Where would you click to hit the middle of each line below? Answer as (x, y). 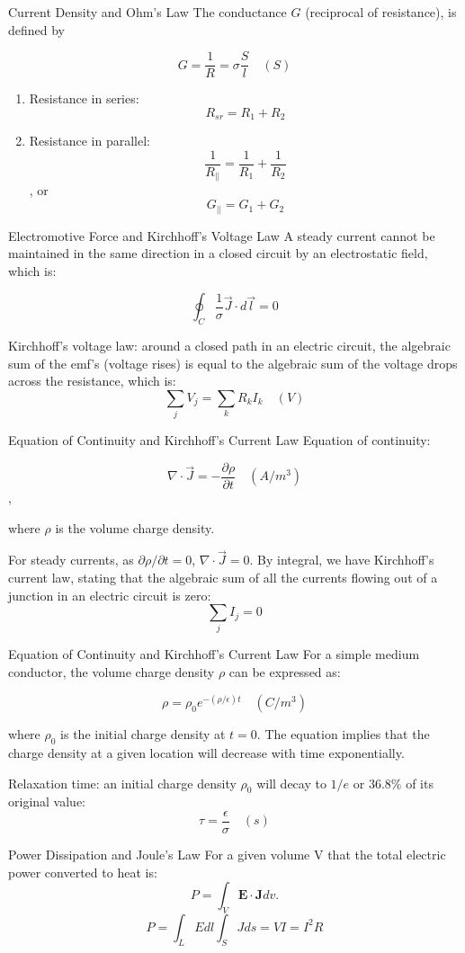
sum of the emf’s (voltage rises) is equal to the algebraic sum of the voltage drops (233, 363)
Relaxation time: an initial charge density (122, 783)
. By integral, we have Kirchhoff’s (342, 560)
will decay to (291, 783)
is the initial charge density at (143, 734)
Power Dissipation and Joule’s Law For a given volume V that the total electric (227, 854)
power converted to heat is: (83, 872)
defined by (37, 29)
